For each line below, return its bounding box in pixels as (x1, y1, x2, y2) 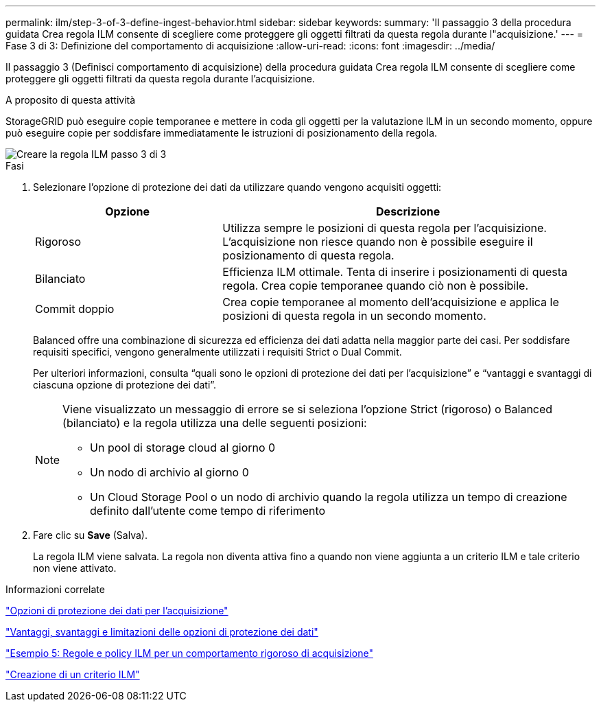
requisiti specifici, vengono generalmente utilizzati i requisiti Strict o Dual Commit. (33, 346, 402, 358)
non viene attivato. (33, 562, 117, 574)
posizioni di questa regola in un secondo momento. (222, 309, 486, 323)
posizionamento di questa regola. (222, 248, 394, 262)
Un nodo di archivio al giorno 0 (90, 465, 249, 479)
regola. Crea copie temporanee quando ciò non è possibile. (222, 279, 529, 292)
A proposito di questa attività (5, 94, 136, 106)
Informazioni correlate (5, 583, 105, 595)
